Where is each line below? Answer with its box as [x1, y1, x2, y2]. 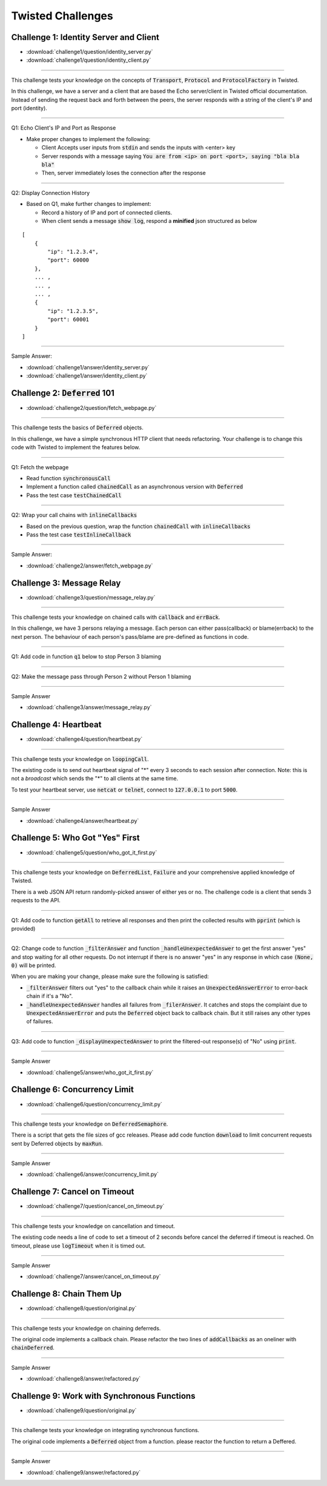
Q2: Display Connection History [11, 189, 90, 196]
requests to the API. [11, 897, 61, 904]
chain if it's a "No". [26, 992, 73, 1000]
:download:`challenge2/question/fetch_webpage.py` [26, 405, 157, 412]
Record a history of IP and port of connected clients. [41, 209, 173, 216]
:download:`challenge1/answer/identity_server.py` [26, 363, 150, 371]
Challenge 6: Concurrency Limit [11, 1085, 134, 1095]
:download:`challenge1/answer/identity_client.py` [26, 372, 148, 380]
